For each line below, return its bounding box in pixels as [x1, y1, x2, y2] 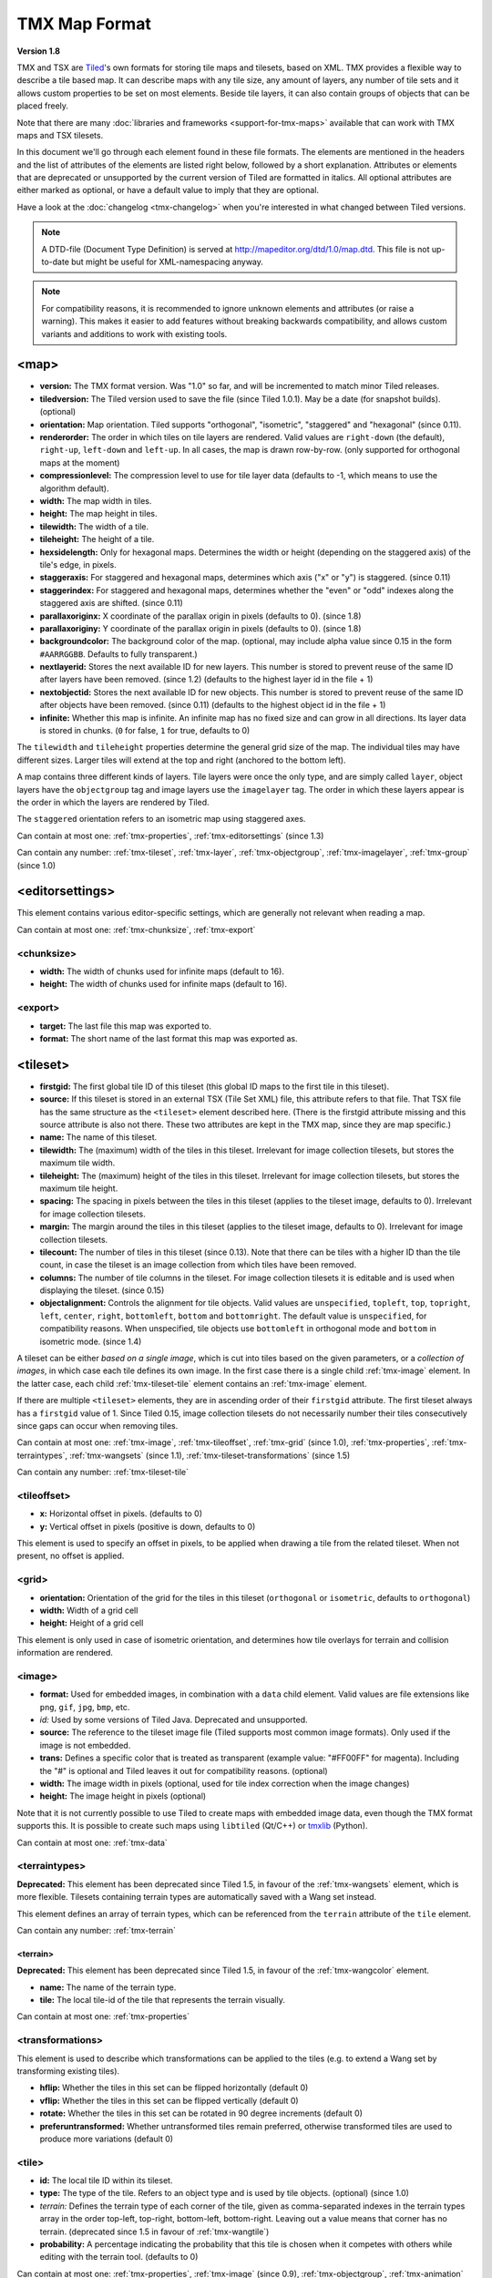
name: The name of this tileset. [39, 1132, 158, 1143]
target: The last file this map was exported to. [39, 1021, 212, 1031]
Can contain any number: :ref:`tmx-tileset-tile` [16, 1467, 190, 1478]
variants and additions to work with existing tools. [41, 328, 228, 339]
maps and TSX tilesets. [16, 129, 104, 140]
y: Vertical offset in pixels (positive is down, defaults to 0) [39, 1521, 256, 1532]
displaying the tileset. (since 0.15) [39, 1285, 165, 1296]
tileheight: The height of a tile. [39, 534, 155, 545]
